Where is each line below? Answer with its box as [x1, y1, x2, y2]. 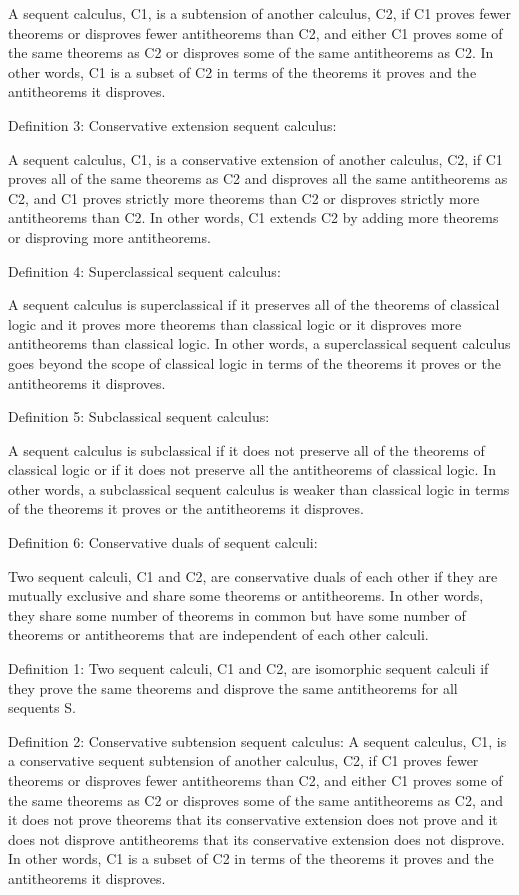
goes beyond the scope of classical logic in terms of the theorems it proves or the [8, 352, 501, 373]
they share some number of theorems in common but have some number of [8, 604, 466, 625]
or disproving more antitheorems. [8, 226, 211, 247]
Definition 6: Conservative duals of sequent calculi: [8, 532, 318, 553]
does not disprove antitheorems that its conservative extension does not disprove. [8, 828, 505, 849]
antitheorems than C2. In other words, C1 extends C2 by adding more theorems [8, 207, 499, 228]
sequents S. [8, 697, 76, 718]
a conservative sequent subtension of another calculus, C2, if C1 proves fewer [8, 750, 479, 771]
